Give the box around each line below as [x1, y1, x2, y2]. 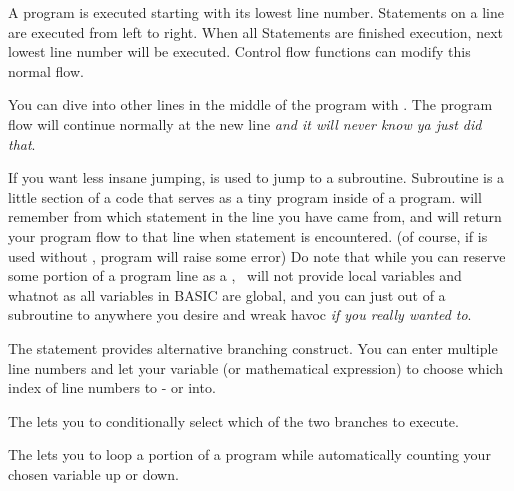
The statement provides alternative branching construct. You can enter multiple [8, 337, 498, 358]
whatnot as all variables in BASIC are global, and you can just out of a [8, 284, 446, 305]
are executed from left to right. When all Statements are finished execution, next [8, 21, 503, 42]
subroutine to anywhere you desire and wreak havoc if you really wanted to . [8, 304, 472, 325]
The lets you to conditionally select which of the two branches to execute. [8, 410, 459, 431]
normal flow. [8, 60, 84, 81]
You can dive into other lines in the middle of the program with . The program [8, 94, 493, 115]
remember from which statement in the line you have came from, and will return [8, 206, 502, 227]
